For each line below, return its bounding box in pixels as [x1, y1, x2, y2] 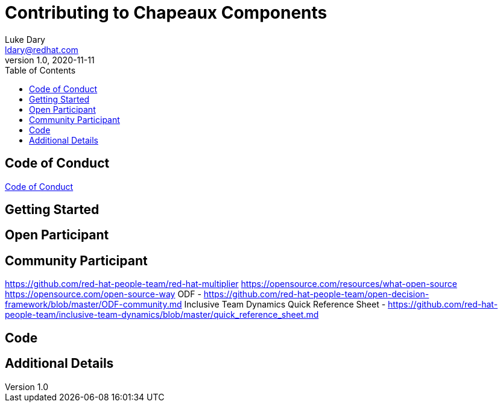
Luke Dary [5, 34, 45, 45]
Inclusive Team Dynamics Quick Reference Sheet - [184, 299, 386, 310]
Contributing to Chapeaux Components [5, 2, 327, 23]
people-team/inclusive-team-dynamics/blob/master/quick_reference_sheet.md [5, 309, 319, 320]
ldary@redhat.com [5, 44, 78, 55]
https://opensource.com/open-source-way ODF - [5, 289, 201, 300]
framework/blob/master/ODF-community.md [5, 299, 182, 310]
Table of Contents [5, 65, 76, 75]
